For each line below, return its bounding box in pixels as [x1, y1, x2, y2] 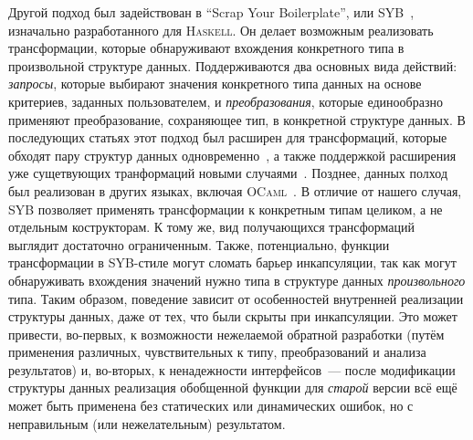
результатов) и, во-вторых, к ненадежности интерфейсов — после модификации [8, 360, 456, 379]
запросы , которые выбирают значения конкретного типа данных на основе [8, 74, 422, 93]
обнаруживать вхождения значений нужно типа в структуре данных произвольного [8, 270, 466, 289]
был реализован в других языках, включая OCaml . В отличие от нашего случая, [8, 181, 462, 200]
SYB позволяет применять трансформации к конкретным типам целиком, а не [8, 199, 443, 218]
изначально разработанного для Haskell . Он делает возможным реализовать [8, 20, 434, 39]
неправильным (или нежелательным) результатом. [8, 414, 286, 433]
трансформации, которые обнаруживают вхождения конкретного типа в [8, 38, 405, 58]
